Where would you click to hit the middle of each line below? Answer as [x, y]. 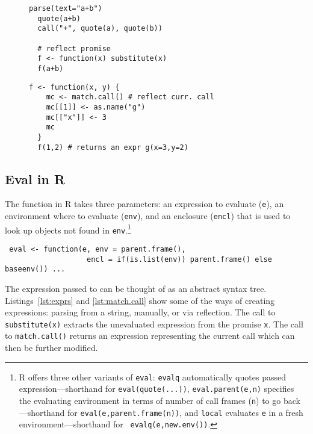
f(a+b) [51, 68]
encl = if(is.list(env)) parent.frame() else [179, 259]
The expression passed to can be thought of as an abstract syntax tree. [136, 288]
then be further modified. [51, 348]
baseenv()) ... [35, 269]
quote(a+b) [59, 18]
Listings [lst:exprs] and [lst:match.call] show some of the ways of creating [140, 300]
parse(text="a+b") [66, 8]
